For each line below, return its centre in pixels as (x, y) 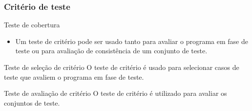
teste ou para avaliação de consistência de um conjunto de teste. (111, 51)
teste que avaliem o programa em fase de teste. (74, 77)
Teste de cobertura (32, 25)
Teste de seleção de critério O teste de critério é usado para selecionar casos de (122, 67)
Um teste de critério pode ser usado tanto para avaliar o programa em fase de (132, 41)
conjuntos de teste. (32, 102)
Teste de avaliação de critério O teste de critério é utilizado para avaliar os (115, 93)
